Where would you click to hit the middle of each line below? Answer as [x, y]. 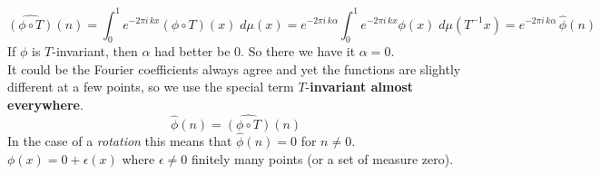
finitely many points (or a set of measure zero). [322, 158]
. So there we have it [298, 51]
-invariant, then [95, 51]
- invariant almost [359, 87]
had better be [192, 51]
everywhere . [45, 105]
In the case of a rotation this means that [120, 141]
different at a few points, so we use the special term [151, 87]
